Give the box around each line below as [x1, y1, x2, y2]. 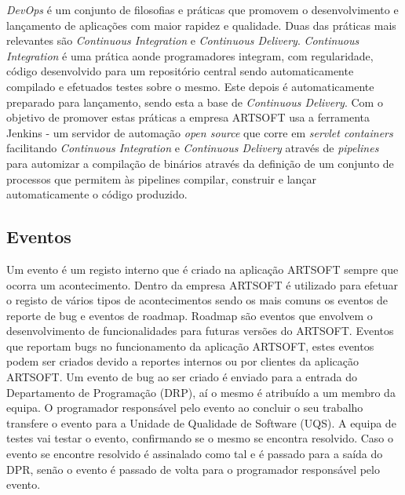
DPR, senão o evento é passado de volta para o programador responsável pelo [6, 460, 380, 477]
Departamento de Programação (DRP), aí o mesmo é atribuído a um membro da [6, 384, 396, 400]
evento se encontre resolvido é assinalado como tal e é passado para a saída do [6, 446, 383, 462]
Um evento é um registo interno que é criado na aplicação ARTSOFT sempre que [6, 260, 399, 277]
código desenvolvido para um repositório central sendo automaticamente [6, 63, 354, 79]
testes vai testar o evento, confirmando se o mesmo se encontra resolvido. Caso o [6, 430, 393, 446]
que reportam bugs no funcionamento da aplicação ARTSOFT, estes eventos [6, 337, 374, 354]
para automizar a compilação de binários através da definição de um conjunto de [6, 155, 394, 171]
